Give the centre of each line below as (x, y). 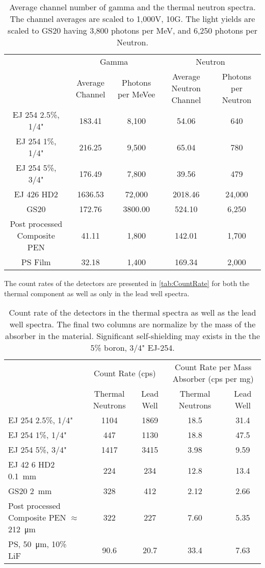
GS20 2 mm (30, 491)
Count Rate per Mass (213, 367)
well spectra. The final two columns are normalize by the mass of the (132, 324)
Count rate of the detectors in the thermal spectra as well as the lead (132, 313)
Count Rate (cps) (125, 373)
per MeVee (137, 94)
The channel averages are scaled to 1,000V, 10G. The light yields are (132, 19)
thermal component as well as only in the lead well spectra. (97, 293)
